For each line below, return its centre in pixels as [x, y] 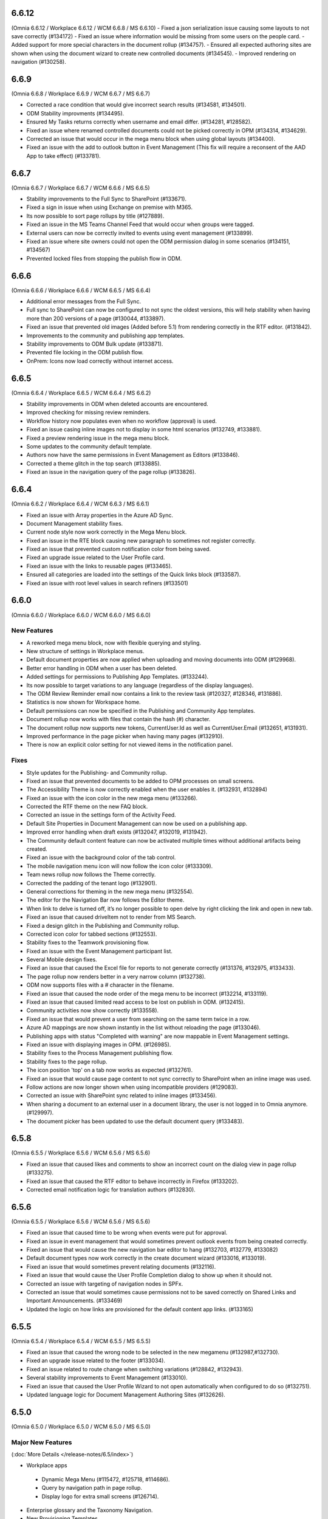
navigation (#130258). [39, 62]
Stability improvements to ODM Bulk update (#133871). [95, 344]
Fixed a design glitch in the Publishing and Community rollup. [103, 925]
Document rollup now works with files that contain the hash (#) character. [118, 719]
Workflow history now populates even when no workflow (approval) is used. [121, 421]
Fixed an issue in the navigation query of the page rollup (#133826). [111, 472]
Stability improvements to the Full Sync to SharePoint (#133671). [107, 199]
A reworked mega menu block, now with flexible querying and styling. [114, 643]
